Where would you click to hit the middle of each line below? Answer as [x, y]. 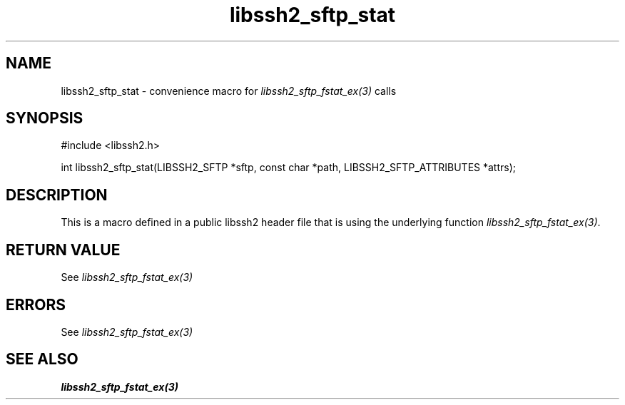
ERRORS [36, 304]
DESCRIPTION [57, 195]
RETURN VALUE [63, 250]
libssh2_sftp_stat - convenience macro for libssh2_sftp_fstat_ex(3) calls [229, 91]
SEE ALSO [42, 359]
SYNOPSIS [45, 118]
